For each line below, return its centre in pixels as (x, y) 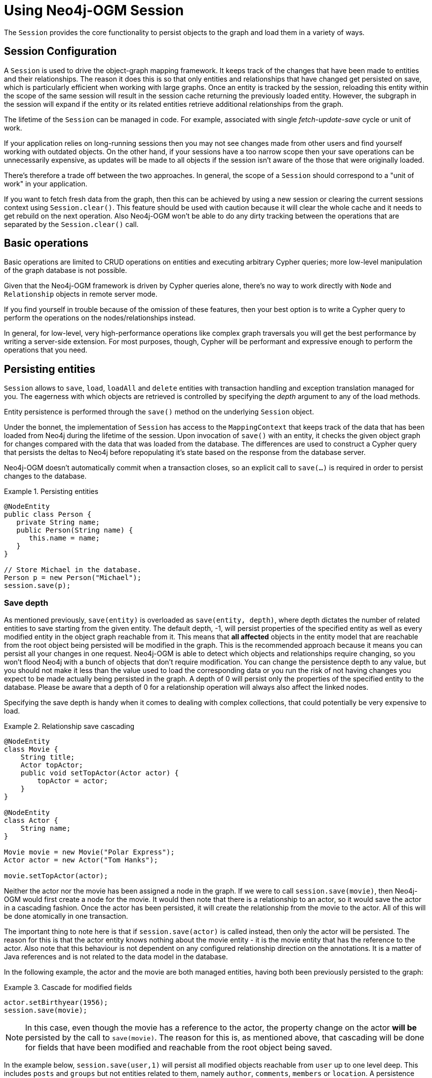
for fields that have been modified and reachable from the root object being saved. (179, 1048)
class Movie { (31, 749)
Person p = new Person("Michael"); (73, 578)
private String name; (58, 522)
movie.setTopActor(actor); (56, 876)
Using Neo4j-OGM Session (94, 10)
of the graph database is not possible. (66, 270)
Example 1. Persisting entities (51, 492)
